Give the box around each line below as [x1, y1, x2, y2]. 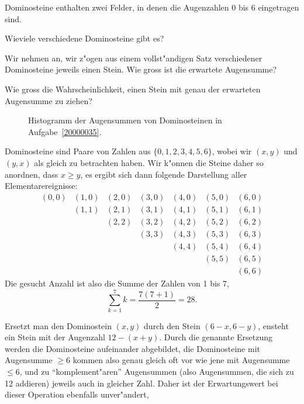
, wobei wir [212, 145, 252, 157]
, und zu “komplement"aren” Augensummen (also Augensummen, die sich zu [19, 365, 294, 378]
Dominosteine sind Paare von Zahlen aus [5, 145, 151, 157]
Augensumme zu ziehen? [5, 94, 92, 106]
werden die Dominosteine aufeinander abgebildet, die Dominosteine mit [5, 342, 260, 354]
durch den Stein [143, 319, 201, 332]
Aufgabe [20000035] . [28, 125, 102, 137]
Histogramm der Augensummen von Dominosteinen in [28, 114, 222, 126]
